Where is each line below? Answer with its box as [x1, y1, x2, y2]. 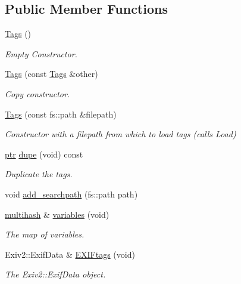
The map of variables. [5, 228, 84, 240]
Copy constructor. [5, 87, 70, 100]
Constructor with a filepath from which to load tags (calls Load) [5, 128, 236, 140]
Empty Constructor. [5, 47, 77, 60]
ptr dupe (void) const [5, 147, 83, 160]
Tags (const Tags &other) [5, 67, 98, 80]
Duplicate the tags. [5, 168, 73, 180]
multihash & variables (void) [5, 208, 109, 220]
